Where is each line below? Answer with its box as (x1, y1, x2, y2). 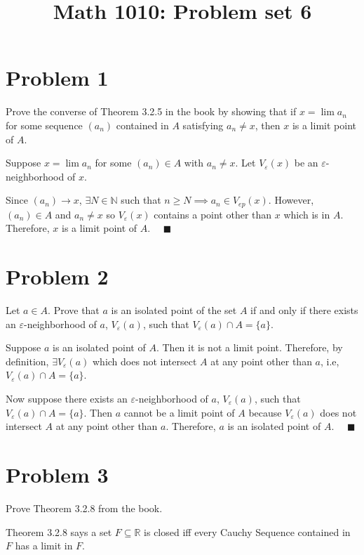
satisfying (182, 117, 224, 132)
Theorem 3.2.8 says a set (6, 524, 112, 539)
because (248, 405, 282, 419)
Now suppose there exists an (6, 391, 128, 406)
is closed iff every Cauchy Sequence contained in (144, 524, 351, 539)
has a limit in (15, 538, 73, 553)
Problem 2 (6, 262, 109, 291)
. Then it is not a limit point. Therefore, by (156, 340, 343, 355)
